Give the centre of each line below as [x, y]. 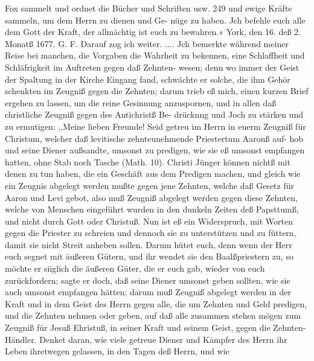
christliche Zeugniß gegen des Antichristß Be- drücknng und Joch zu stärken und [154, 114]
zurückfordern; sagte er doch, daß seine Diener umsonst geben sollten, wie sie [148, 280]
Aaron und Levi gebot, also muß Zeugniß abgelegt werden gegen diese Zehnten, [151, 197]
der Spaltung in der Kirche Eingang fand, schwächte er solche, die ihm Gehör [148, 79]
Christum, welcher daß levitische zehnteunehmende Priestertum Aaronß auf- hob [154, 138]
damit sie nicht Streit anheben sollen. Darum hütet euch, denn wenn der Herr [149, 244]
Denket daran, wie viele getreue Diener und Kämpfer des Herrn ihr [163, 339]
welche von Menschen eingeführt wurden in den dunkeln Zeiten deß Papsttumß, [152, 209]
